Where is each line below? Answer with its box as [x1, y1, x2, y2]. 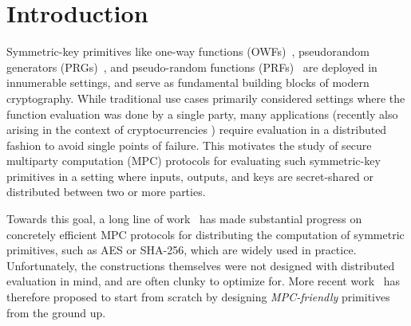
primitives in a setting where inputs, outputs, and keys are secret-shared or [6, 167, 374, 184]
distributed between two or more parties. [6, 183, 206, 200]
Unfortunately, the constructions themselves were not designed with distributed [6, 257, 395, 273]
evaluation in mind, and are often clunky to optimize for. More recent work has [6, 273, 401, 289]
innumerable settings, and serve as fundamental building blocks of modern [6, 74, 370, 91]
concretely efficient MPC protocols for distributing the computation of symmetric [6, 226, 405, 242]
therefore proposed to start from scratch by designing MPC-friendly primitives [6, 289, 390, 305]
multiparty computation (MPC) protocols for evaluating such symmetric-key [6, 152, 381, 169]
